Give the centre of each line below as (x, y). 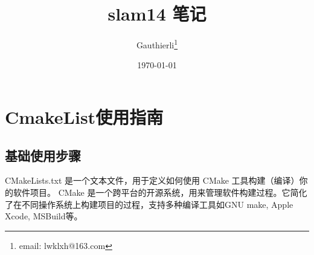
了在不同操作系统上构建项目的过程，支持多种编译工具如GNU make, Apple (149, 204)
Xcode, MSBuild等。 (44, 216)
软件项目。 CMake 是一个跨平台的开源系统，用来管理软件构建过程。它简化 (160, 192)
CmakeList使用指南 (84, 116)
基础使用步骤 (43, 155)
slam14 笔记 (157, 14)
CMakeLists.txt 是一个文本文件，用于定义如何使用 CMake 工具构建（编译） (152, 180)
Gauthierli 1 (157, 44)
